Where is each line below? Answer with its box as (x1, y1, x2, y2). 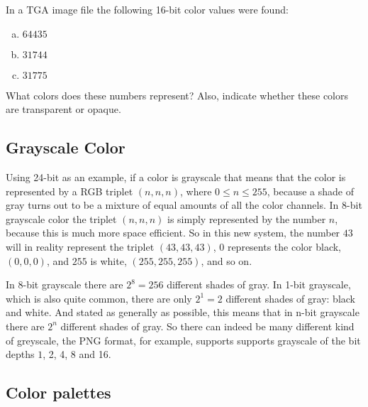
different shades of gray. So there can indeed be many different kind (60, 318, 355, 333)
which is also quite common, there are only (6, 291, 192, 305)
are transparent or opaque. (6, 102, 121, 116)
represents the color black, (227, 239, 342, 254)
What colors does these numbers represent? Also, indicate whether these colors (6, 87, 349, 102)
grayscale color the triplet (6, 211, 117, 226)
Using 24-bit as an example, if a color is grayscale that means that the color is (6, 169, 346, 184)
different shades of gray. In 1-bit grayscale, (167, 277, 351, 292)
